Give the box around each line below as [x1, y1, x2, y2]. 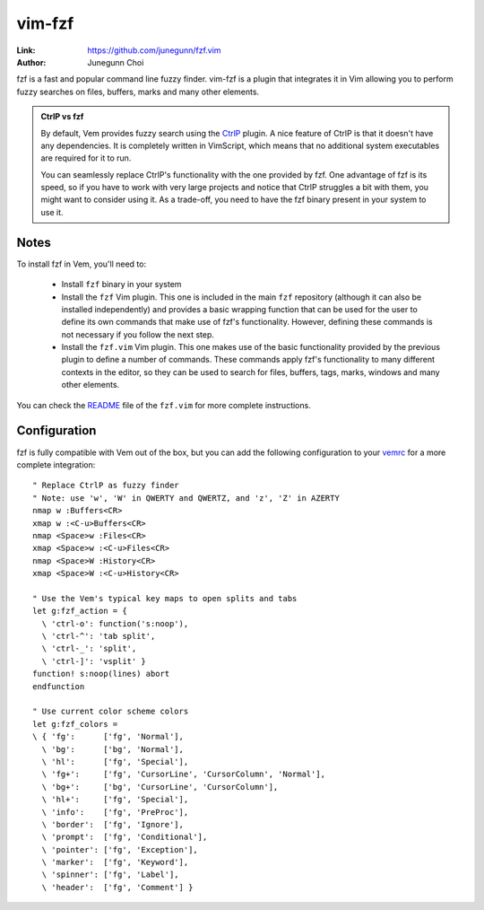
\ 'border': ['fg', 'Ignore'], [41, 819, 184, 829]
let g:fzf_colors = [32, 719, 118, 729]
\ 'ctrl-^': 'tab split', [41, 631, 156, 642]
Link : [16, 45, 36, 56]
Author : [16, 57, 47, 67]
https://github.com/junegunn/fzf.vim [87, 45, 221, 56]
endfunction [32, 681, 85, 691]
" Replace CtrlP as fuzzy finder [32, 480, 179, 491]
